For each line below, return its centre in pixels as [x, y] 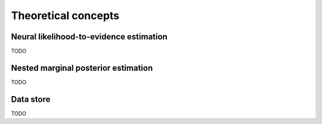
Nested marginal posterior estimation [82, 68]
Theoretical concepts [65, 15]
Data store [31, 99]
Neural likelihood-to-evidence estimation [89, 37]
